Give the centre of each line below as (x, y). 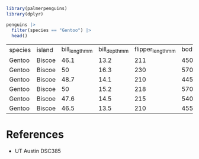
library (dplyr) (25, 14)
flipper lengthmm (155, 50)
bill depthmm (114, 50)
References (35, 134)
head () (20, 35)
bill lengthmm (77, 50)
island (45, 50)
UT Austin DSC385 (38, 151)
